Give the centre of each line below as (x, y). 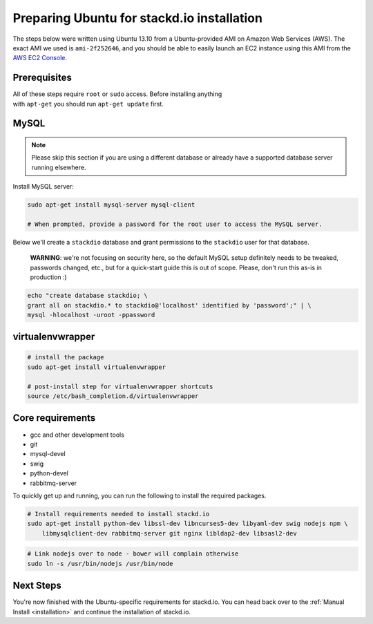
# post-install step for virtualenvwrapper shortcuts (120, 386)
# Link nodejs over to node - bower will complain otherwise (133, 554)
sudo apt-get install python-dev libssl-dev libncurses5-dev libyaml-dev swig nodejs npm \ (188, 524)
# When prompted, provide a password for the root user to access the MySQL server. (175, 224)
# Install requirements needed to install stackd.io (118, 514)
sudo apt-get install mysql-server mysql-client (111, 205)
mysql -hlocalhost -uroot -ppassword (91, 315)
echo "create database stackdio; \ (87, 296)
